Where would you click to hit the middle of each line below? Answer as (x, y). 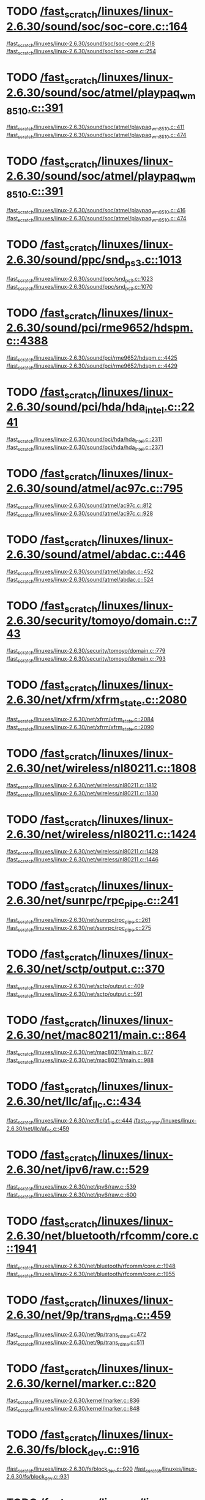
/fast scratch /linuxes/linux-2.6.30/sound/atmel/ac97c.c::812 (79, 506)
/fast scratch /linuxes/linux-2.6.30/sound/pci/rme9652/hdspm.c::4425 (92, 358)
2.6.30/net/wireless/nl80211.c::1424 (102, 835)
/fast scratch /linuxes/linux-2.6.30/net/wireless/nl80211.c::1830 (82, 794)
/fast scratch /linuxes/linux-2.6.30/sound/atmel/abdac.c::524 (80, 580)
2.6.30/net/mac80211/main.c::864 (96, 1035)
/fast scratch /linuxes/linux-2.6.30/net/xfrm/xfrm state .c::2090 (80, 728)
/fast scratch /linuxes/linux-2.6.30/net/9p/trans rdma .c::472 (76, 1335)
